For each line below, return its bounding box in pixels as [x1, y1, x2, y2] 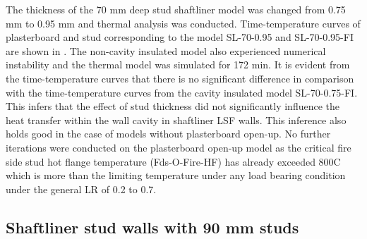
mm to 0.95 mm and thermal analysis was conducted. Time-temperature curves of [6, 16, 361, 30]
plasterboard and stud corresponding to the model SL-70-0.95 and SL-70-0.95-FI [6, 30, 354, 44]
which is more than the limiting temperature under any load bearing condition [6, 168, 346, 183]
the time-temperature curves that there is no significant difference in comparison [6, 71, 354, 85]
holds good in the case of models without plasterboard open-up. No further [6, 126, 331, 141]
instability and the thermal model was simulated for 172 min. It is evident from [6, 57, 350, 72]
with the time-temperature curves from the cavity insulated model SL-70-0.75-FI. [6, 85, 358, 99]
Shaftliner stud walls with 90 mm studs [6, 216, 299, 238]
